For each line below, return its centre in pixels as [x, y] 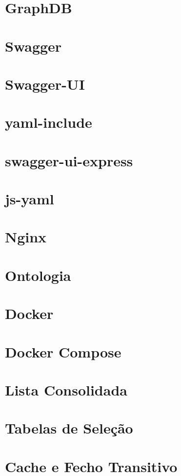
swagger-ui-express [69, 160]
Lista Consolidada [66, 389]
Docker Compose [63, 351]
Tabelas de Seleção [69, 428]
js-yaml [30, 199]
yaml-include [49, 122]
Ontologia [38, 275]
